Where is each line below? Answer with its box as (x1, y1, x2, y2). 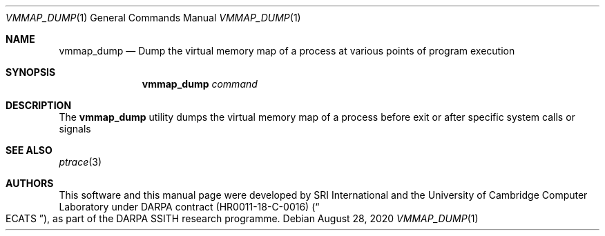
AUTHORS (6, 177, 54, 189)
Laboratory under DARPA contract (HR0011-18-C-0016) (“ (59, 201, 320, 213)
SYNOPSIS (6, 66, 56, 78)
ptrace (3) (59, 156, 102, 168)
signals (59, 123, 91, 135)
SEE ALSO (6, 144, 52, 156)
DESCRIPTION (6, 99, 72, 111)
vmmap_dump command (142, 78, 258, 90)
